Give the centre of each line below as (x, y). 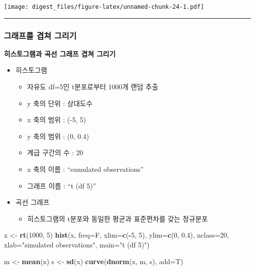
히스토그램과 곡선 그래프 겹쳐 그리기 (60, 53)
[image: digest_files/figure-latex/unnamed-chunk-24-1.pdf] (104, 7)
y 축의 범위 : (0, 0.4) (58, 136)
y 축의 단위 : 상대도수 (60, 103)
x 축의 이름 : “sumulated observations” (85, 169)
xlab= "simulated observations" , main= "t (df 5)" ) (77, 244)
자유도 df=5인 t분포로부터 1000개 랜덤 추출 (93, 87)
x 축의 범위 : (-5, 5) (57, 120)
